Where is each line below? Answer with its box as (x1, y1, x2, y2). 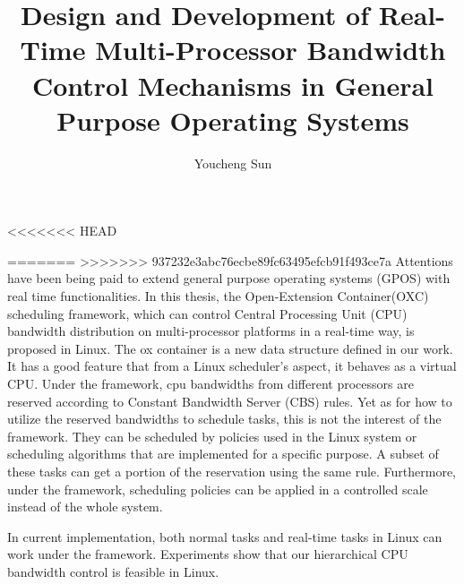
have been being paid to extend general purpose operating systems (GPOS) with (7, 269, 451, 288)
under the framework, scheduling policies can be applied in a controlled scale (7, 479, 428, 498)
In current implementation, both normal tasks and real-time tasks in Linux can (7, 527, 443, 545)
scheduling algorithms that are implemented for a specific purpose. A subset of (7, 444, 439, 463)
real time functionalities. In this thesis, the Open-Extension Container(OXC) (7, 287, 429, 305)
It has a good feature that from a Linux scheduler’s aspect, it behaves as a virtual (7, 356, 457, 375)
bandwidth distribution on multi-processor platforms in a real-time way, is (7, 322, 415, 340)
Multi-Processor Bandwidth (95, 31, 446, 68)
